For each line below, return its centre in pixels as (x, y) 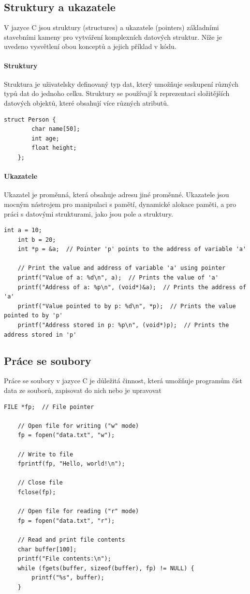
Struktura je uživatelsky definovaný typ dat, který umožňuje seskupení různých (121, 84)
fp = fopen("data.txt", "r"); (66, 521)
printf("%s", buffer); (68, 578)
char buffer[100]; (47, 549)
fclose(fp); (37, 492)
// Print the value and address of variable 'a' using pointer (122, 268)
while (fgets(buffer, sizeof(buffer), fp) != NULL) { (106, 568)
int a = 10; (23, 230)
